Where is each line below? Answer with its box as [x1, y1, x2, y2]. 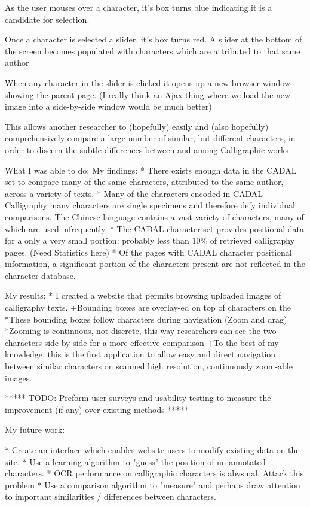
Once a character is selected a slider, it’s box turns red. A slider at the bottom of [5, 33, 302, 45]
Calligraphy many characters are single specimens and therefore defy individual [5, 199, 295, 211]
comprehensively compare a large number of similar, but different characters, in [5, 132, 296, 144]
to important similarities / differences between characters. [5, 490, 216, 503]
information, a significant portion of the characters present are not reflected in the [5, 257, 305, 270]
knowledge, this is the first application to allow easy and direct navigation [5, 348, 276, 360]
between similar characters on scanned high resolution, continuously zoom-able [5, 360, 293, 372]
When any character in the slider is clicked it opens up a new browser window [5, 76, 291, 89]
